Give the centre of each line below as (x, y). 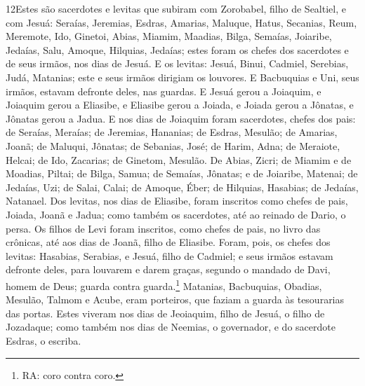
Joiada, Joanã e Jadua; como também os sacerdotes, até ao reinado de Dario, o (176, 214)
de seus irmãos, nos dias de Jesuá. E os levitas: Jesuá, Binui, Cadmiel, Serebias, (177, 63)
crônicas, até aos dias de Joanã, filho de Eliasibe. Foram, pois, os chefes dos (168, 242)
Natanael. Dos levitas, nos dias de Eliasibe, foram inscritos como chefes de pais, (177, 201)
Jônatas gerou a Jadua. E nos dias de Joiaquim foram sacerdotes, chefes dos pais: (181, 118)
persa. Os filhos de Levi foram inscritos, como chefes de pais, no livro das (163, 228)
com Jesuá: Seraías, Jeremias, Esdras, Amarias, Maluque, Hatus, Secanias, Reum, (181, 22)
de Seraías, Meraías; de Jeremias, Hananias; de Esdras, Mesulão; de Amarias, (172, 132)
